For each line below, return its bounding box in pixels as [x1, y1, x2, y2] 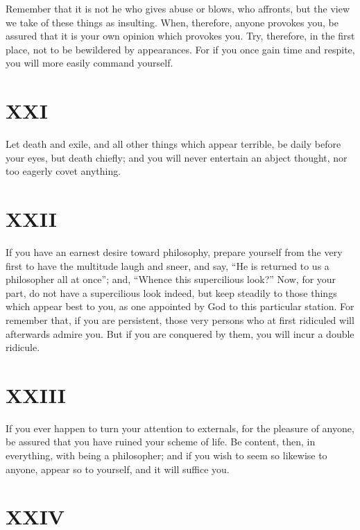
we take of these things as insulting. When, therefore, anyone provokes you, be [6, 15, 338, 29]
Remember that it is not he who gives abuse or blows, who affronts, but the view [6, 1, 350, 15]
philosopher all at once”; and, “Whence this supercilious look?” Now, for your [6, 272, 336, 287]
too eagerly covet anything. [6, 164, 121, 178]
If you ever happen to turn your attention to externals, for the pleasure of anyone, [6, 420, 354, 435]
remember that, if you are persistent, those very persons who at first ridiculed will [6, 312, 354, 327]
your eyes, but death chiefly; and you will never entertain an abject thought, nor [6, 150, 348, 164]
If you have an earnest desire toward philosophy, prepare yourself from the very [6, 245, 343, 259]
